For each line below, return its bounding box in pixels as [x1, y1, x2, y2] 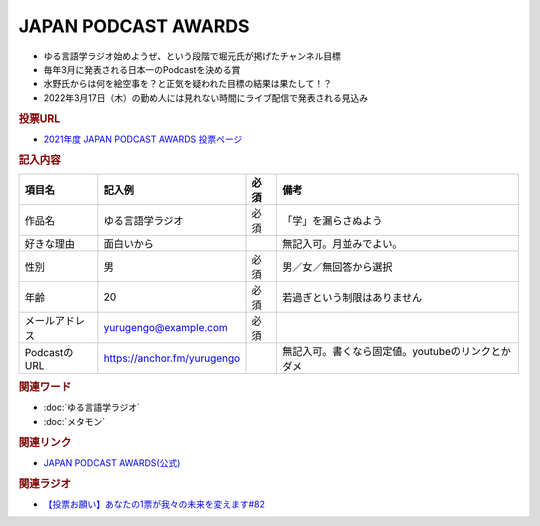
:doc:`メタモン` [43, 415, 106, 427]
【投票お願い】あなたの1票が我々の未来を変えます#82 [43, 498, 265, 510]
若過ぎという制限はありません [281, 290, 423, 304]
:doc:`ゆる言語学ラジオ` [43, 401, 140, 414]
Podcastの [24, 345, 74, 359]
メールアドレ [24, 313, 85, 327]
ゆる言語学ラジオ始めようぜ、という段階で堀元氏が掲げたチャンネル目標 [43, 50, 342, 62]
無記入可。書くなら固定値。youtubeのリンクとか [281, 344, 512, 358]
